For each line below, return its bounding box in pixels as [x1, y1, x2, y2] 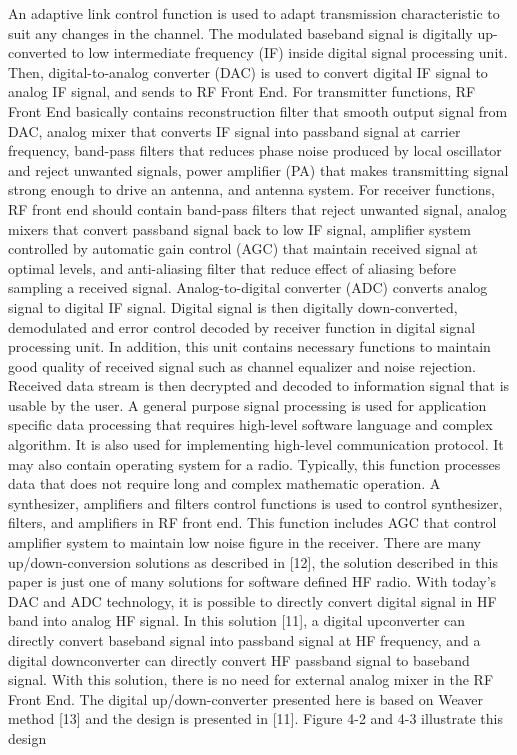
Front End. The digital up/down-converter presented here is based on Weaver [8, 688, 483, 709]
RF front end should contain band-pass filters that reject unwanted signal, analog [8, 198, 507, 219]
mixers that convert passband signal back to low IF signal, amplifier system [8, 218, 471, 239]
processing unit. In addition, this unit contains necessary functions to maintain [8, 336, 491, 357]
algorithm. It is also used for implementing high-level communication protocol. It [8, 434, 504, 455]
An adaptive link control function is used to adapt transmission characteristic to [8, 3, 500, 23]
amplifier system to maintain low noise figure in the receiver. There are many [8, 532, 481, 553]
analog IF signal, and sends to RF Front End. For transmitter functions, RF [8, 81, 476, 102]
